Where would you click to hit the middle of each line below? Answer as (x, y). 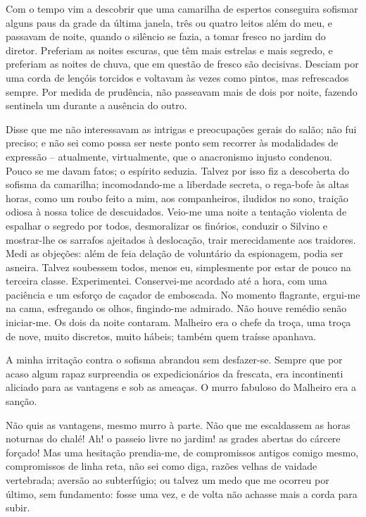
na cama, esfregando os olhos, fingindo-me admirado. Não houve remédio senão (176, 308)
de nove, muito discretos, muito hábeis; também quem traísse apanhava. (161, 336)
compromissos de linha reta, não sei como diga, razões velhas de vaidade (162, 466)
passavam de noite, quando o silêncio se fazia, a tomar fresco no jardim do (166, 36)
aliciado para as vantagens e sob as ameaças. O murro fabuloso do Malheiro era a (181, 387)
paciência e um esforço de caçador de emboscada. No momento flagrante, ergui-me (183, 294)
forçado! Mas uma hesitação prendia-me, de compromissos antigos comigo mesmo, (182, 452)
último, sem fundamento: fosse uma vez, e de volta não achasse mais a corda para (182, 493)
